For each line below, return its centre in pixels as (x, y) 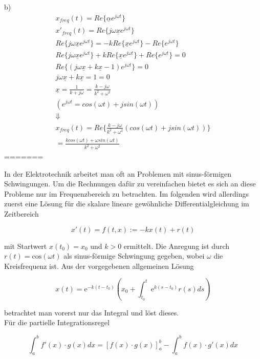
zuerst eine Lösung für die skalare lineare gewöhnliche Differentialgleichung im (127, 204)
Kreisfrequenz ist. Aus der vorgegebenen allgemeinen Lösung (99, 266)
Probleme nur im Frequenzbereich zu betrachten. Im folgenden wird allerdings (126, 193)
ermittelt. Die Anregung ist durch (176, 246)
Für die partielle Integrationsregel (57, 322)
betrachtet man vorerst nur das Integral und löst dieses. (92, 312)
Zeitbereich (21, 214)
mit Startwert (26, 246)
